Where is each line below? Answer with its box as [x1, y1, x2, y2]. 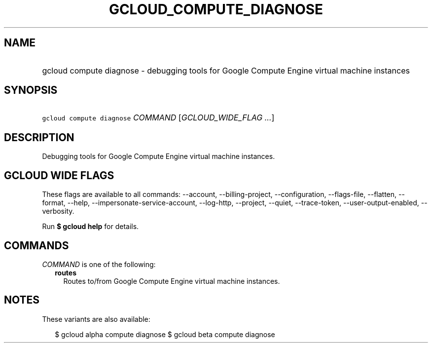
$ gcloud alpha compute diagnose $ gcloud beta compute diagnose [55, 330, 275, 339]
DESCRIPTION [4, 131, 74, 144]
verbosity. [42, 207, 74, 216]
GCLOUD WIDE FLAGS [4, 169, 114, 182]
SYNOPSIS [4, 84, 58, 97]
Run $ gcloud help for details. [42, 222, 139, 231]
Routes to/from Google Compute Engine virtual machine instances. [63, 276, 280, 285]
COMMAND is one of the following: [42, 260, 156, 269]
